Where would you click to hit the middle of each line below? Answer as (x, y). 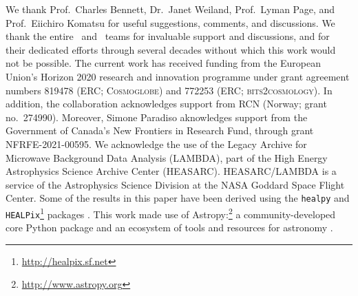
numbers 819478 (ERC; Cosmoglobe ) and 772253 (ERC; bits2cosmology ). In (169, 90)
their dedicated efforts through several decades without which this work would (171, 49)
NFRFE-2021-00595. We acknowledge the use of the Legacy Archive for (156, 144)
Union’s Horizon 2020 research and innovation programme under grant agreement (178, 76)
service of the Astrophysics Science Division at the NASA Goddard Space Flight (175, 184)
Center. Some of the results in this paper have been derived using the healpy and (178, 198)
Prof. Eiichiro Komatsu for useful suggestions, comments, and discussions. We (170, 22)
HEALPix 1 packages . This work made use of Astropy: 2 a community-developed (171, 213)
